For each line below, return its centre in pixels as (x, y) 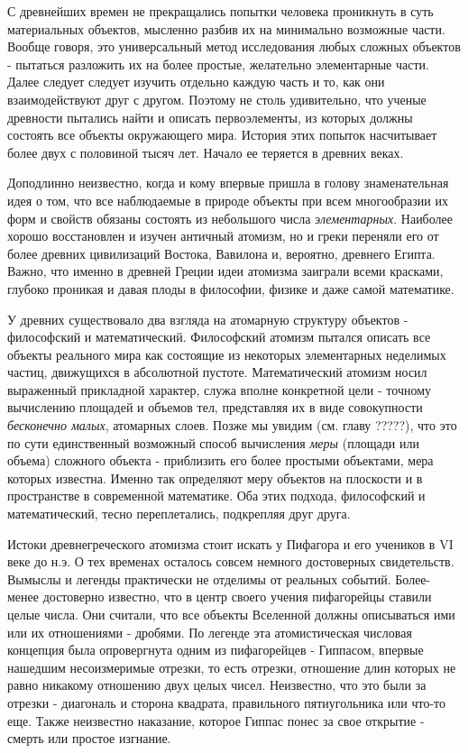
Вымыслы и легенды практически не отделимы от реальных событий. (199, 579)
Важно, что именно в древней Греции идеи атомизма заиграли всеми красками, (225, 271)
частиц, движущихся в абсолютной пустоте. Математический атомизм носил (217, 372)
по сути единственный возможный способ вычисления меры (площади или (213, 442)
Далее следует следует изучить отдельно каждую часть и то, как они (196, 82)
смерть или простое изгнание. (89, 738)
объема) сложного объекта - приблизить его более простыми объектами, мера (220, 460)
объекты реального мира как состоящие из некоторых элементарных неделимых (227, 354)
